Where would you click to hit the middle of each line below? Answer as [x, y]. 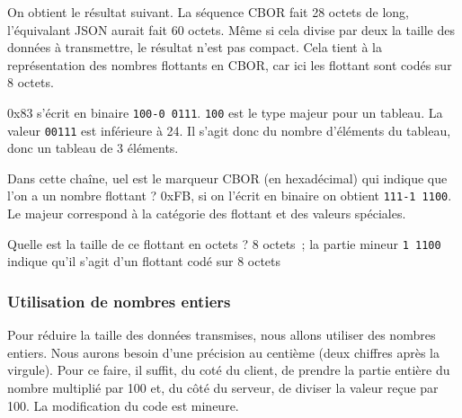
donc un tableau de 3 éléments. [93, 148]
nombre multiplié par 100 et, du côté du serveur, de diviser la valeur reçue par [223, 387]
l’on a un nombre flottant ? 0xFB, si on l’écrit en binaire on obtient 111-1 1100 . [230, 196]
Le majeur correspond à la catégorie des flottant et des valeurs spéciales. [207, 213]
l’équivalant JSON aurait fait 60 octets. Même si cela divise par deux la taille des [231, 29]
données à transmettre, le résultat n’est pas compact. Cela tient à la [195, 47]
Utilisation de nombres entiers [119, 301]
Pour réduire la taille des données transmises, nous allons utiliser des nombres [222, 335]
